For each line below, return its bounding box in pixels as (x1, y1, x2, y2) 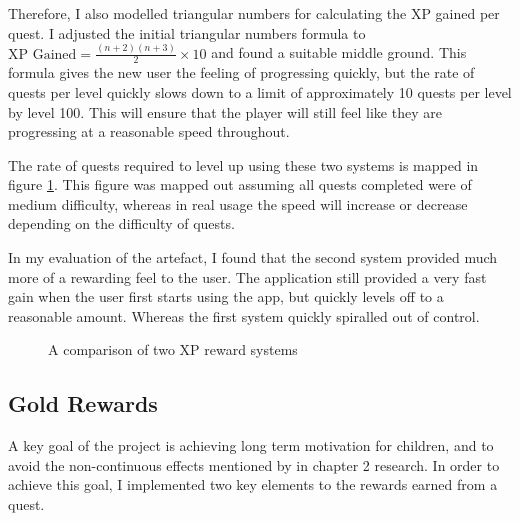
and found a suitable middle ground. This (211, 42, 467, 63)
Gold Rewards (8, 388, 158, 419)
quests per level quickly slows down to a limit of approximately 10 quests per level (8, 81, 512, 102)
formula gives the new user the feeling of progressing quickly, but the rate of (8, 62, 475, 83)
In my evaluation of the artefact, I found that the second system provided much (8, 247, 498, 268)
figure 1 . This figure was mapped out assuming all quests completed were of (8, 174, 472, 195)
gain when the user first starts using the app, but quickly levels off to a (8, 286, 444, 307)
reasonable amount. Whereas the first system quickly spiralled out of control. (8, 305, 480, 326)
